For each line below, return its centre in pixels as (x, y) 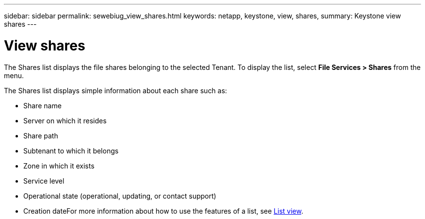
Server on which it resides (65, 120)
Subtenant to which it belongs (71, 151)
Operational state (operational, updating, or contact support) (120, 196)
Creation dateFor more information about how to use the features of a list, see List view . (163, 211)
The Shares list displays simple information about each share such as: (115, 90)
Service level (44, 181)
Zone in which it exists (59, 166)
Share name (42, 105)
